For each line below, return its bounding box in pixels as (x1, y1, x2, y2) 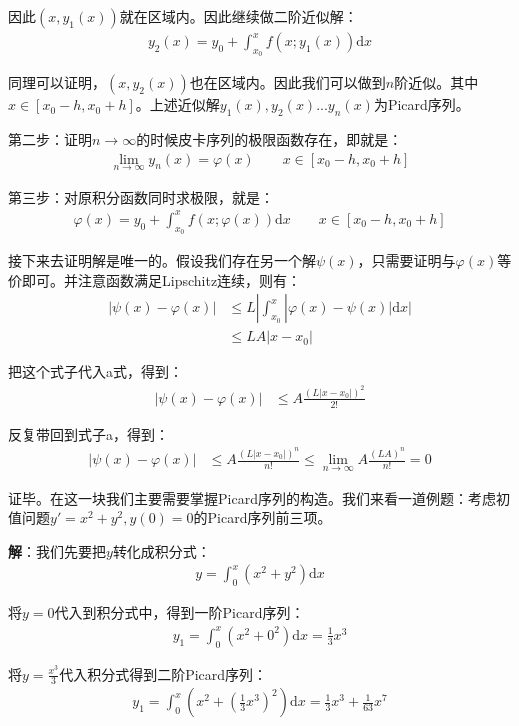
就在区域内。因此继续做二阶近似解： (119, 6, 358, 26)
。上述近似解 (135, 94, 220, 115)
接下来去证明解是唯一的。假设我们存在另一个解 (8, 250, 316, 271)
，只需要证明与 (357, 250, 456, 271)
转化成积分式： (112, 540, 211, 561)
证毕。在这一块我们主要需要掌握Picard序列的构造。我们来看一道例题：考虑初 (8, 487, 510, 508)
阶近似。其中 (394, 72, 479, 93)
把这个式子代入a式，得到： (8, 361, 183, 382)
